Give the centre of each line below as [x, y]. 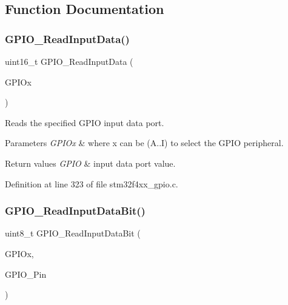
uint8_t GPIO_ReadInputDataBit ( [73, 233]
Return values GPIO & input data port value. [90, 163]
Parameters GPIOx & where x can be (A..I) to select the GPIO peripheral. [144, 143]
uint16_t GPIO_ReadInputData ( [69, 61]
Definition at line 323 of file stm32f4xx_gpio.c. [92, 183]
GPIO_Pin [26, 274]
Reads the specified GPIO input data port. [85, 122]
